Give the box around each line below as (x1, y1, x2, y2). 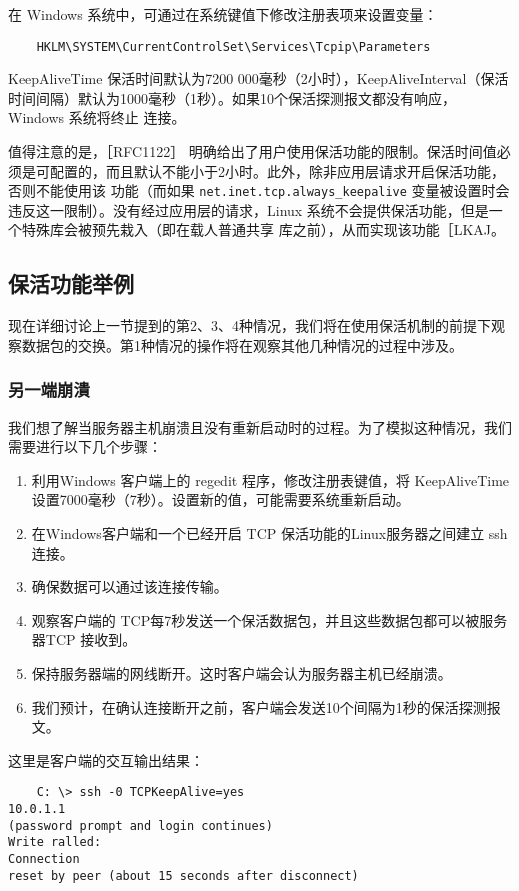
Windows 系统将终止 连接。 (8, 107, 186, 128)
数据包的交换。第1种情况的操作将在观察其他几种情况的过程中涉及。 (21, 334, 463, 355)
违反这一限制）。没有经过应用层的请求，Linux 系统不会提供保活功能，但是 (8, 199, 489, 220)
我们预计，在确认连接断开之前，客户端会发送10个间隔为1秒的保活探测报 (31, 696, 501, 717)
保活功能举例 (8, 268, 134, 299)
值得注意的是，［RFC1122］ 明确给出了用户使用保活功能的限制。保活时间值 (8, 141, 497, 162)
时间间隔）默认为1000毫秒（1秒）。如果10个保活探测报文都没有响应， (8, 87, 456, 108)
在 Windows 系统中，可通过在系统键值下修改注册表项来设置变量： (8, 4, 438, 24)
